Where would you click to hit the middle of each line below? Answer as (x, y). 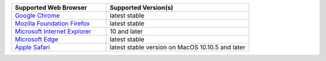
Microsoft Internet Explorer (53, 31)
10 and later (126, 31)
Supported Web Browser (51, 8)
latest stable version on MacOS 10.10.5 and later (177, 47)
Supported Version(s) (141, 8)
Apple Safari (33, 47)
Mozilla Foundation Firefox (53, 23)
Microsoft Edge (37, 39)
